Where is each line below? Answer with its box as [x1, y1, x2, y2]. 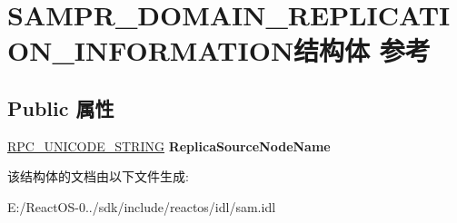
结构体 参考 [293, 32, 431, 69]
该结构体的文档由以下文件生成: [7, 167, 189, 186]
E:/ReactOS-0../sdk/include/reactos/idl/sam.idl [7, 197, 276, 216]
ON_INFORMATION [7, 32, 294, 69]
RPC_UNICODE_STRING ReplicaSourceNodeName [7, 136, 331, 155]
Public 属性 [7, 93, 114, 121]
